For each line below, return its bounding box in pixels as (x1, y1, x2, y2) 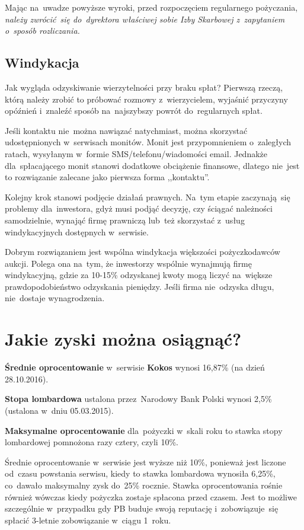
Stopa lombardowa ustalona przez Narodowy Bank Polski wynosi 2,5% (5, 392, 272, 405)
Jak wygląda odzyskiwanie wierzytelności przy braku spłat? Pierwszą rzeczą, (5, 81, 283, 93)
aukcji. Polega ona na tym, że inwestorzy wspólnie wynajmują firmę (5, 257, 252, 269)
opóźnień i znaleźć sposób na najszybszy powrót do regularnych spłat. (5, 104, 263, 117)
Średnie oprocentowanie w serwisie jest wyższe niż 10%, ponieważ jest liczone (5, 455, 286, 468)
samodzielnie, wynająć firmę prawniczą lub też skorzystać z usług (5, 213, 245, 226)
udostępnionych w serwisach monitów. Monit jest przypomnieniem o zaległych (5, 136, 292, 148)
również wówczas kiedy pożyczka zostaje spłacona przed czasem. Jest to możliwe (5, 490, 297, 503)
